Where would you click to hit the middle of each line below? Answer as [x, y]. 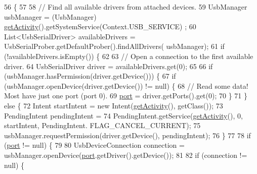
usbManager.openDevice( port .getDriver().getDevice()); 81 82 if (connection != [126, 155]
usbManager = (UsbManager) [50, 16]
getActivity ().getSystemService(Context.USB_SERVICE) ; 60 [100, 26]
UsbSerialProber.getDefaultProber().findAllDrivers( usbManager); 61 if [114, 46]
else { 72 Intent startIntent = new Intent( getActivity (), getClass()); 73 [114, 105]
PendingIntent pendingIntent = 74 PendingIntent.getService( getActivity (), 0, [123, 115]
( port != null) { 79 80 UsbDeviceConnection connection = [94, 145]
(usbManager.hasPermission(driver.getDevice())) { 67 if [90, 76]
